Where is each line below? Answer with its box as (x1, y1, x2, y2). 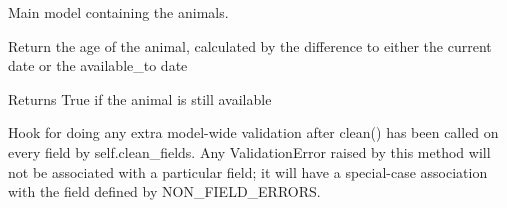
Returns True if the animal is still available (8, 88, 272, 109)
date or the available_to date (8, 55, 188, 76)
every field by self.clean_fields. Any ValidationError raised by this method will (8, 141, 491, 162)
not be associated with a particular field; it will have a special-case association (8, 161, 488, 182)
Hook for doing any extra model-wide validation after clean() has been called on (8, 122, 499, 143)
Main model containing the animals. (8, 2, 229, 22)
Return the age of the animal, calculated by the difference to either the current (8, 35, 492, 56)
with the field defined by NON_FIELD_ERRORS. (8, 181, 321, 202)
